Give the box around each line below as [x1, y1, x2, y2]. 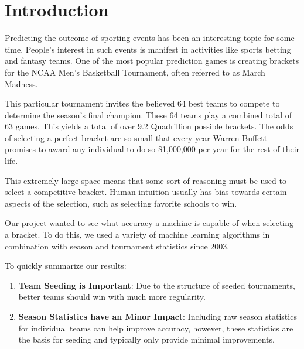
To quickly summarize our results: [5, 259, 127, 272]
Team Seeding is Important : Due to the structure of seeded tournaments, [18, 279, 295, 291]
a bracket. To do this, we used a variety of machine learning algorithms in [5, 228, 270, 241]
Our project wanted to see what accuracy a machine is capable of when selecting [5, 217, 294, 229]
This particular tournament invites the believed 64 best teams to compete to [5, 97, 280, 110]
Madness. [5, 77, 38, 90]
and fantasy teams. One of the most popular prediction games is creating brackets [5, 54, 299, 67]
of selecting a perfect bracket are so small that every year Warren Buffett [5, 131, 268, 143]
